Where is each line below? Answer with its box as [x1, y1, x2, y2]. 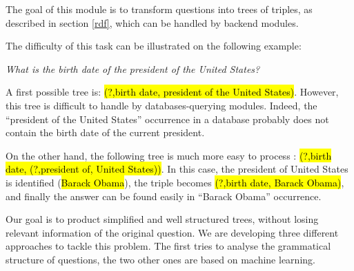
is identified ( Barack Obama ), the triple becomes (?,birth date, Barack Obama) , [6, 175, 344, 189]
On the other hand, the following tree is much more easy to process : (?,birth [6, 148, 332, 162]
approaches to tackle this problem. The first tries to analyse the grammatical [6, 239, 331, 253]
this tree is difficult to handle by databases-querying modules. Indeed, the [6, 98, 317, 112]
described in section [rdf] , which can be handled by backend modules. [6, 15, 299, 30]
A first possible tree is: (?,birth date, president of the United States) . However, [6, 85, 339, 99]
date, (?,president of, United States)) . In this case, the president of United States [6, 162, 348, 176]
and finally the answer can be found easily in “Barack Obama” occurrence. [6, 188, 322, 203]
